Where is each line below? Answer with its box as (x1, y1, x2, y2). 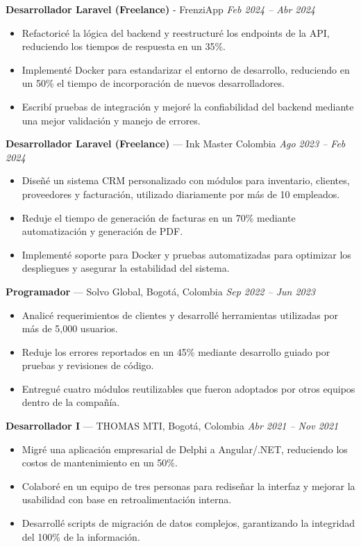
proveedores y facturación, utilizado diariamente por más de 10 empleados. (22, 186, 340, 201)
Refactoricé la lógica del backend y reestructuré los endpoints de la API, (22, 25, 330, 40)
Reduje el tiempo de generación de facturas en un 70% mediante (22, 210, 296, 224)
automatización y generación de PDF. (22, 224, 183, 238)
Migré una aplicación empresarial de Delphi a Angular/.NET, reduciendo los (22, 441, 348, 456)
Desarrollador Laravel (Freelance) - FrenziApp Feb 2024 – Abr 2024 (6, 2, 315, 16)
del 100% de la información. (22, 529, 140, 544)
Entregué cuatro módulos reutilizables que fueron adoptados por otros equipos (22, 381, 355, 395)
